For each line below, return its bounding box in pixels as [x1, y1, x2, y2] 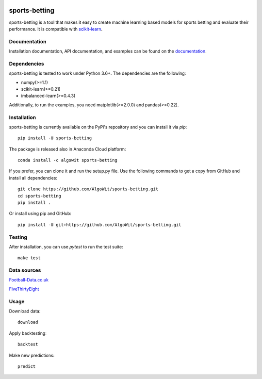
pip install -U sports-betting [17, 135, 92, 141]
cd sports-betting [17, 193, 62, 198]
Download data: [9, 308, 41, 314]
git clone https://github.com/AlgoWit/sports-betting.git [17, 186, 159, 192]
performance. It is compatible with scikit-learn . [9, 26, 103, 32]
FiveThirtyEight [9, 286, 39, 292]
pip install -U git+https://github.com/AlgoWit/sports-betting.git [17, 222, 181, 228]
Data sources [9, 267, 41, 274]
